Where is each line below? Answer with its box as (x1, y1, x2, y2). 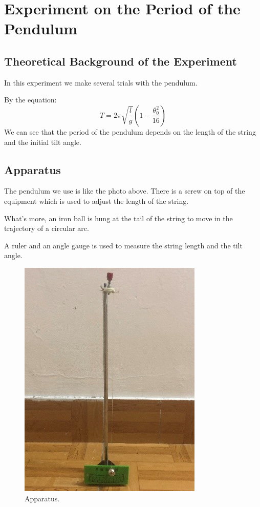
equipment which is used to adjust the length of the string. (4, 195, 189, 206)
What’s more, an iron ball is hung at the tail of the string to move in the (4, 213, 233, 223)
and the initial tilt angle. (4, 136, 81, 147)
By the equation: (4, 94, 57, 105)
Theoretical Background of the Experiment (4, 53, 237, 69)
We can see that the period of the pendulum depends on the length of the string (4, 126, 256, 137)
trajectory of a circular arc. (4, 223, 89, 234)
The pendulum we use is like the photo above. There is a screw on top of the (4, 185, 245, 196)
